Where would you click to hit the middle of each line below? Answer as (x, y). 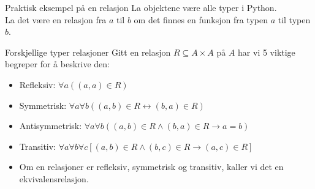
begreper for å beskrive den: (57, 64)
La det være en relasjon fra (56, 19)
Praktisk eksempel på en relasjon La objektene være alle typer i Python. (141, 7)
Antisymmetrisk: (51, 126)
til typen (294, 19)
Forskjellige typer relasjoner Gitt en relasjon (88, 52)
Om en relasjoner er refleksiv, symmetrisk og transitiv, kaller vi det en (151, 167)
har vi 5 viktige (267, 52)
